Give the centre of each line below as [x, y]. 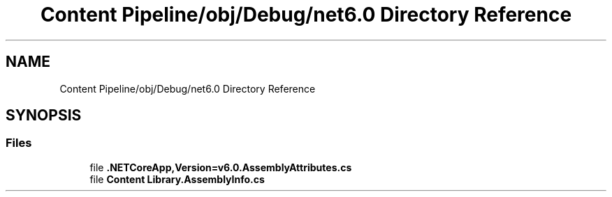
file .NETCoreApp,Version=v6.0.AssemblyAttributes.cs [221, 167]
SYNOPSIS [44, 116]
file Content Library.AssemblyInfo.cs [177, 179]
